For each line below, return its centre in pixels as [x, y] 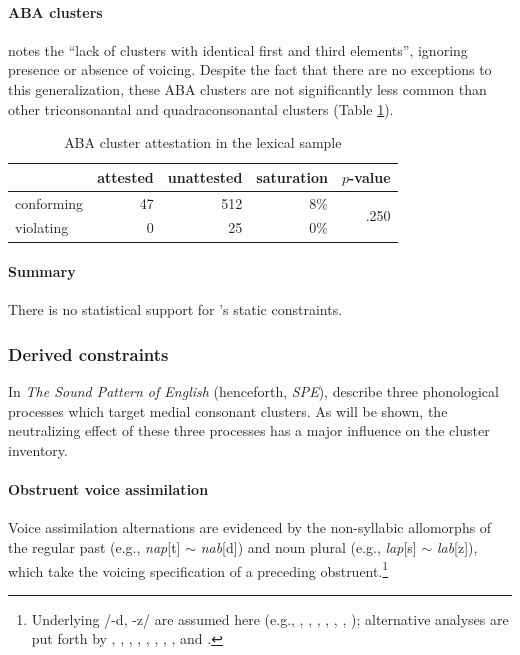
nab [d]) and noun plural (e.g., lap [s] [308, 546]
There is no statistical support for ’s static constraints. [175, 309]
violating [42, 227]
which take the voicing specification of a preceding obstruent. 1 [198, 569]
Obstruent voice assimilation [108, 489]
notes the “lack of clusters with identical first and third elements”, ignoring [238, 49]
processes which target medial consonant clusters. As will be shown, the [228, 410]
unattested [205, 176]
